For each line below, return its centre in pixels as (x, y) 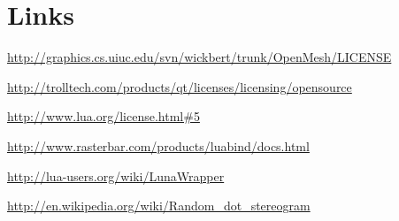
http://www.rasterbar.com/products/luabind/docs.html (158, 145)
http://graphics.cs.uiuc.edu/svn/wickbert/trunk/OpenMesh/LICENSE (199, 57)
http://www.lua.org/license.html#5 (104, 116)
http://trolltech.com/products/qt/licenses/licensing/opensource (180, 86)
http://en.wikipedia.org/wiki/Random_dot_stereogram (159, 206)
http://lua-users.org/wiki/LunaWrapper (116, 175)
